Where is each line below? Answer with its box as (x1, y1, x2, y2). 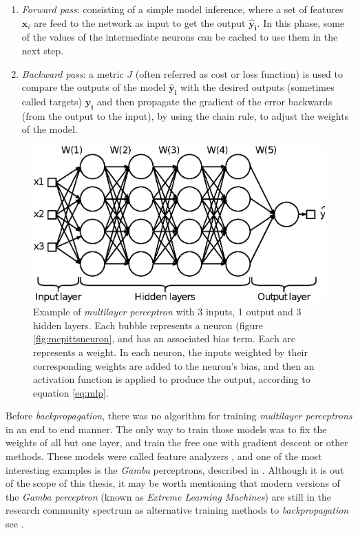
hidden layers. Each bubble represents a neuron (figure (33, 317, 263, 332)
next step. (21, 43, 64, 57)
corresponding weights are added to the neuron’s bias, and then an (33, 358, 315, 373)
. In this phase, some (257, 15, 345, 30)
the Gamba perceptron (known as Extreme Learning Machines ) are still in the (6, 489, 332, 503)
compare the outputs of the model (21, 80, 166, 94)
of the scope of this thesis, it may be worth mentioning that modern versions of (6, 476, 340, 490)
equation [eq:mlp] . (33, 385, 109, 399)
